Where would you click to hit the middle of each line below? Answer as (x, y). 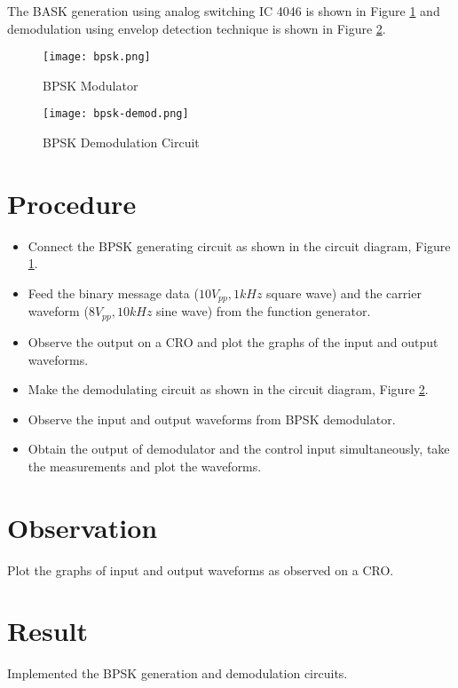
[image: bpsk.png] (97, 57)
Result (47, 631)
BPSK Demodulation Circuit (121, 142)
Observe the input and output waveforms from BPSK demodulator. (212, 419)
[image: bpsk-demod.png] (116, 114)
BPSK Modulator (91, 85)
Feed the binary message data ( (113, 293)
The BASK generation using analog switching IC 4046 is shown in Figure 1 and (224, 11)
